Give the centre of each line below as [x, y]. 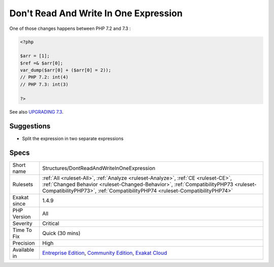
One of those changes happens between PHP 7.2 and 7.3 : [70, 28]
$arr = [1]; [35, 56]
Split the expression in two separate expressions [73, 138]
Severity [22, 223]
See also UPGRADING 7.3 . [36, 112]
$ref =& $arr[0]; [42, 63]
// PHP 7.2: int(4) [44, 77]
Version [22, 217]
